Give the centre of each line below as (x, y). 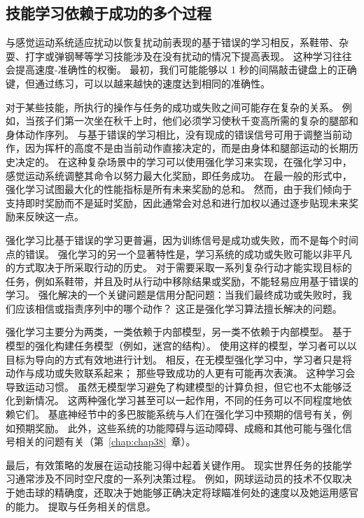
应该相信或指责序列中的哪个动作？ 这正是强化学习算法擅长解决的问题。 (178, 308)
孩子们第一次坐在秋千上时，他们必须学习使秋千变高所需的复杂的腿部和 (196, 121)
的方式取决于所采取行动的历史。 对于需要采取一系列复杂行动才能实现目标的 (179, 267)
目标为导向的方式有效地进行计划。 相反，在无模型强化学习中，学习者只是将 (179, 359)
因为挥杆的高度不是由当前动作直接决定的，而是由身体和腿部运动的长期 (187, 148)
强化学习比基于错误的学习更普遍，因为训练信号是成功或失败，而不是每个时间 (182, 239)
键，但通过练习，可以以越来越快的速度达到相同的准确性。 (138, 83)
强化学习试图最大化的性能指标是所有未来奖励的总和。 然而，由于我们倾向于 (179, 189)
